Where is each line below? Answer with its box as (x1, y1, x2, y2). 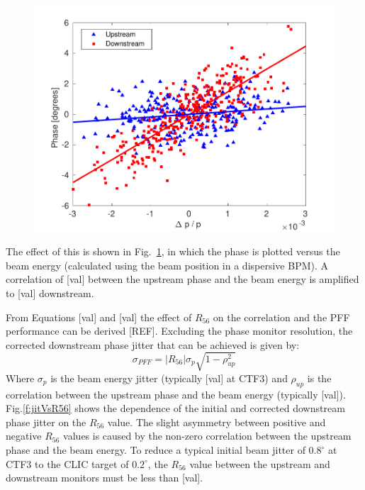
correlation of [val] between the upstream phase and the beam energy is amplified (6, 272, 359, 286)
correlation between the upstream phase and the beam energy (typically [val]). (6, 386, 346, 401)
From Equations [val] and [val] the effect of (6, 309, 192, 324)
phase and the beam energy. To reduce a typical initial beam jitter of (6, 442, 305, 457)
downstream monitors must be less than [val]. (6, 470, 203, 485)
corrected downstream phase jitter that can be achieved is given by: (6, 337, 300, 352)
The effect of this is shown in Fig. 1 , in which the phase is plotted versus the (6, 244, 340, 259)
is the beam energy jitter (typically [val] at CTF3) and (50, 370, 288, 385)
